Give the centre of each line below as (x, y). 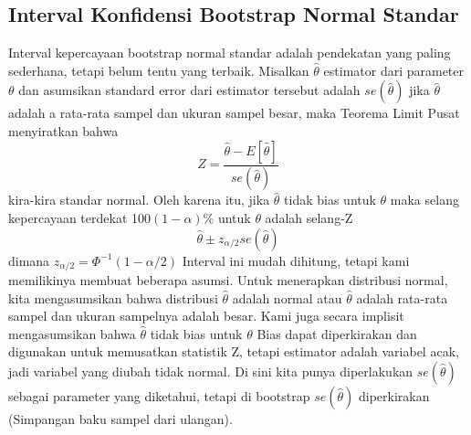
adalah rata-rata (402, 297)
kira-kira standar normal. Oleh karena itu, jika (139, 200)
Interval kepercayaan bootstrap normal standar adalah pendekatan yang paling (230, 53)
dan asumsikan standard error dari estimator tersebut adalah (189, 90)
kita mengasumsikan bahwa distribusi (113, 297)
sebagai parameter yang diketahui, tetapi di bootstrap (159, 396)
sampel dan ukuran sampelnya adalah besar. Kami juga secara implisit (206, 316)
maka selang (424, 200)
